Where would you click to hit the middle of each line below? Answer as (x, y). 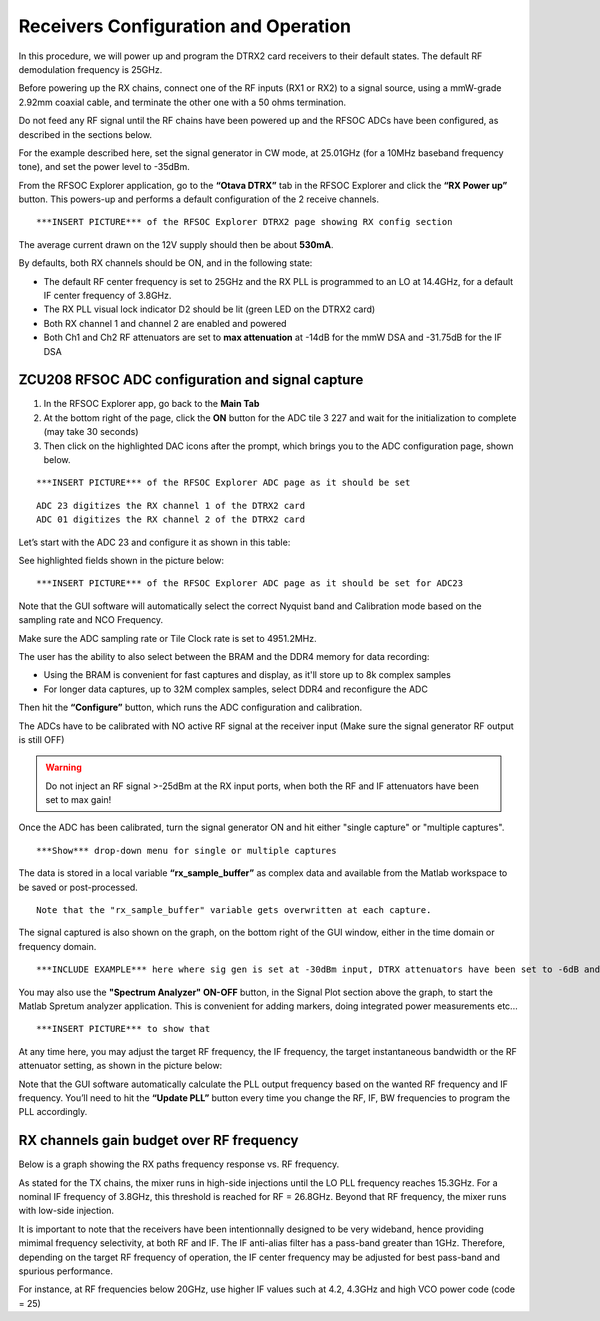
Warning (63, 767)
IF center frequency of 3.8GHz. (107, 296)
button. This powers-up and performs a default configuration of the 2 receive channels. (199, 199)
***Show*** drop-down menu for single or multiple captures (186, 850)
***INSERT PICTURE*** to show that (123, 1029)
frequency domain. (57, 946)
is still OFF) (41, 739)
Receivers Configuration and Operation (185, 26)
